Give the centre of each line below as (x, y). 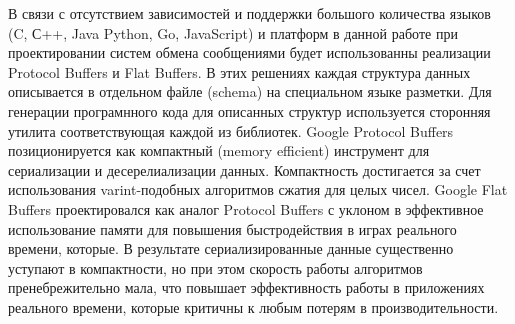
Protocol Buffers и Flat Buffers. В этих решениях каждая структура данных (239, 71)
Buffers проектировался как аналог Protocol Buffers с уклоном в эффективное (246, 208)
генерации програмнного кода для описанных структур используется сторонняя (249, 110)
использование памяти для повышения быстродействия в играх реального (232, 228)
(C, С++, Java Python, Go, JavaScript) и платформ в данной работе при (233, 32)
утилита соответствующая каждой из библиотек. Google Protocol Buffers (231, 130)
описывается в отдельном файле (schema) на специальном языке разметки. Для (250, 91)
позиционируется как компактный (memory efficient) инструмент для (219, 150)
